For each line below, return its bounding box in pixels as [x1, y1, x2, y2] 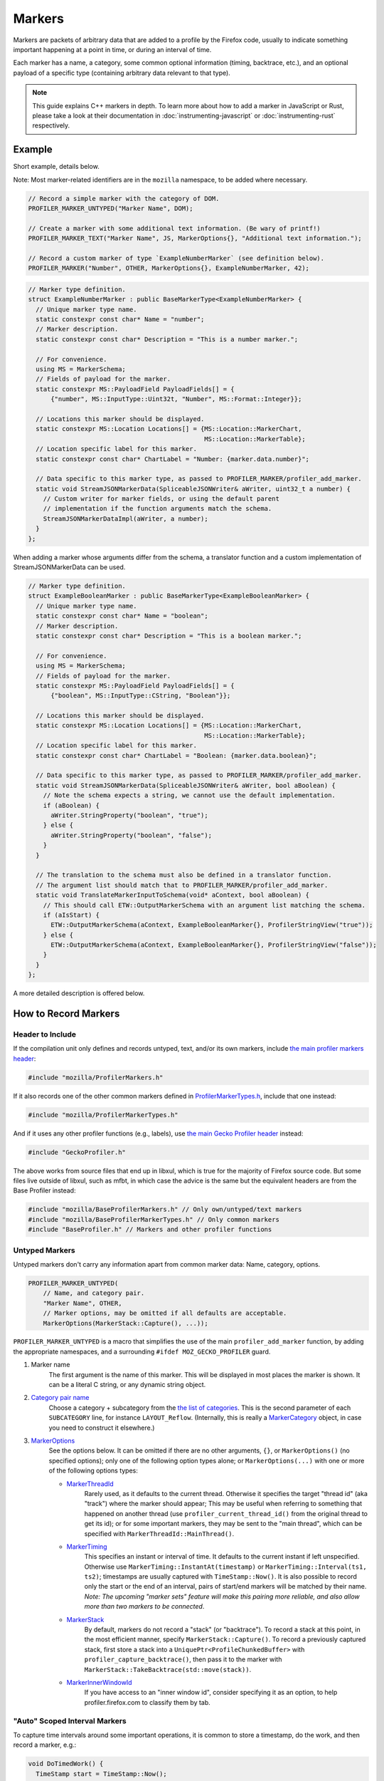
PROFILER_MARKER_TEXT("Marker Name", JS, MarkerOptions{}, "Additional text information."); [28, 234, 362, 242]
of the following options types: [48, 1466, 139, 1475]
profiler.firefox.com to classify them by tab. [84, 1698, 211, 1706]
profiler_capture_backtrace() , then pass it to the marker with [84, 1655, 282, 1663]
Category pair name [31, 1393, 90, 1402]
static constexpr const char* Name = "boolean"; [36, 612, 209, 620]
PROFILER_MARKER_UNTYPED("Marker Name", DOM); [28, 204, 193, 212]
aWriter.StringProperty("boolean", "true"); [50, 811, 209, 819]
